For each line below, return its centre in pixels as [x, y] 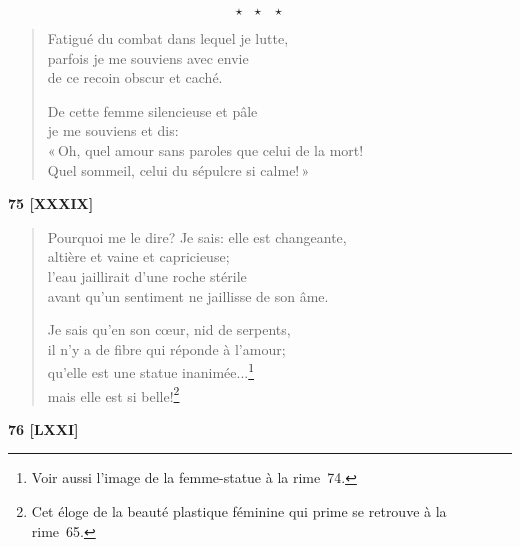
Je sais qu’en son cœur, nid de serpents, [169, 329]
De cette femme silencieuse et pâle [152, 110]
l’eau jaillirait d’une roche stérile [147, 275]
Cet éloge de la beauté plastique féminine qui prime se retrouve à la [239, 511]
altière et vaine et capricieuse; [138, 256]
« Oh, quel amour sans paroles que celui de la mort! [205, 149]
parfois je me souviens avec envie [148, 57]
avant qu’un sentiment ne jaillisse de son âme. [188, 295]
